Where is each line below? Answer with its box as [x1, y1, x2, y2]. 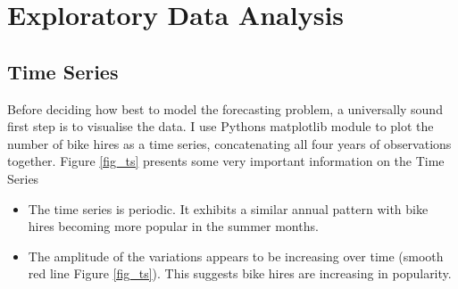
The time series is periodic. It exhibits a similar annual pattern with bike [28, 199, 429, 218]
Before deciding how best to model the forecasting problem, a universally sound [7, 99, 443, 118]
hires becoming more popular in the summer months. [28, 217, 319, 235]
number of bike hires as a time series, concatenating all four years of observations [7, 134, 452, 153]
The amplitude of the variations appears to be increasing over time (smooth [28, 246, 444, 265]
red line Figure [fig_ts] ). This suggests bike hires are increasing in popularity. [28, 264, 452, 283]
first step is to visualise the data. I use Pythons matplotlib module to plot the [7, 117, 434, 136]
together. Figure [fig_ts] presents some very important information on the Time [7, 152, 445, 170]
